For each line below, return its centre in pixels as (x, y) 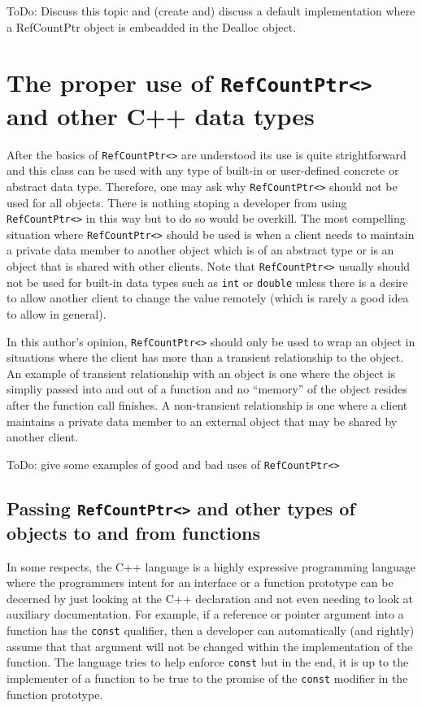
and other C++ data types (161, 115)
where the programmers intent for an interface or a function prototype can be (200, 582)
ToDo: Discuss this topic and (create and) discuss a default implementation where (211, 11)
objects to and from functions (134, 532)
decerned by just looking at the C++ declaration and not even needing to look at (210, 598)
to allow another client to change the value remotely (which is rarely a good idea (208, 298)
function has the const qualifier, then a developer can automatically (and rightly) (211, 630)
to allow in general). (57, 313)
